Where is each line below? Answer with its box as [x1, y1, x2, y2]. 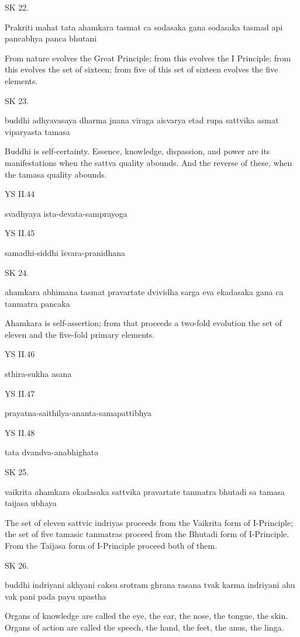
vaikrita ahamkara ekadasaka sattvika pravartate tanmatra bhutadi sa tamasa [5, 485, 285, 497]
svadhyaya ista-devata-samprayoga [5, 207, 127, 219]
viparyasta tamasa [5, 125, 70, 137]
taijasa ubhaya [5, 497, 57, 509]
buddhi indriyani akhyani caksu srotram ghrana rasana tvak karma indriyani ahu [5, 579, 295, 591]
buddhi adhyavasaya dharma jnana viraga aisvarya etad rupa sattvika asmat [5, 114, 279, 126]
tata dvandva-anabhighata [5, 446, 99, 458]
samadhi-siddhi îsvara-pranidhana [5, 246, 126, 258]
